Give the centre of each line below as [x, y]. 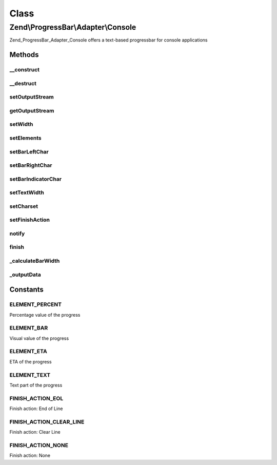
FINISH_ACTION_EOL [36, 398]
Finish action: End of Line [36, 409]
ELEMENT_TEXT [30, 375]
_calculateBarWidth [35, 261]
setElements [25, 138]
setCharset [24, 206]
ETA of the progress [31, 361]
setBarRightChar [31, 165]
